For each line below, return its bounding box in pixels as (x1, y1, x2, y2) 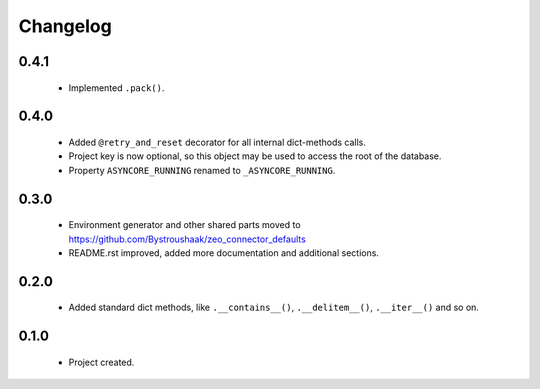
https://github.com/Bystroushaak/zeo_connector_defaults (68, 233, 307, 245)
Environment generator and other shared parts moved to (68, 219, 301, 231)
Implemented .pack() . (68, 81, 165, 94)
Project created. (68, 356, 135, 368)
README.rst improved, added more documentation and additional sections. (68, 246, 380, 259)
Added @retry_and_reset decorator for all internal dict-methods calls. (68, 136, 367, 148)
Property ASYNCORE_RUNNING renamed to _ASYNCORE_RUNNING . (68, 164, 336, 176)
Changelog (18, 15, 112, 37)
